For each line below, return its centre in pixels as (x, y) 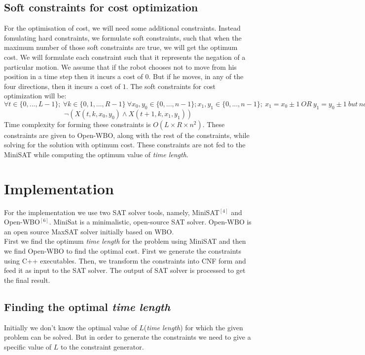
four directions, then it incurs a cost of (62, 86)
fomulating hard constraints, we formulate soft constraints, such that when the (123, 37)
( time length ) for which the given (193, 327)
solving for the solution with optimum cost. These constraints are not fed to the (125, 145)
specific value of (28, 346)
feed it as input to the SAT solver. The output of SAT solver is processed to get (125, 270)
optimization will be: (35, 96)
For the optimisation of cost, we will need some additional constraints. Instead (122, 28)
